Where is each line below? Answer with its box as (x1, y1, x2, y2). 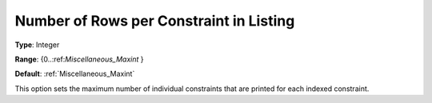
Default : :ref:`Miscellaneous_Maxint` (14, 69, 135, 79)
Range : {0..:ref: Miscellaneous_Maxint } (14, 54, 144, 64)
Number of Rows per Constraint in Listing (14, 12, 295, 30)
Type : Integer (14, 40, 60, 50)
